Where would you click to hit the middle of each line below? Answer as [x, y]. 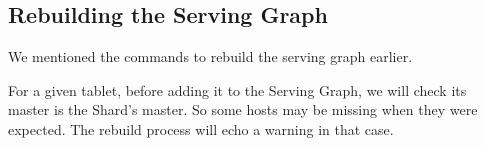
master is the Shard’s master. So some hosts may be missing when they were [243, 109]
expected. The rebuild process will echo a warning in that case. [201, 128]
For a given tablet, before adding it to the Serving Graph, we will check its [237, 89]
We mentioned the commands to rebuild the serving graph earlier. [210, 56]
